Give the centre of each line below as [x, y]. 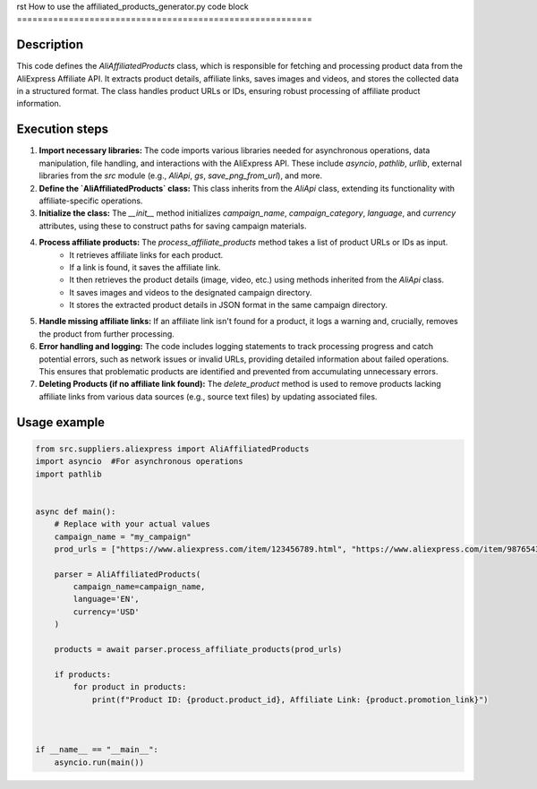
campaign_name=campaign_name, [139, 587]
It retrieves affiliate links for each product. [146, 254]
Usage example [61, 422]
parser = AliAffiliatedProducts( [128, 574]
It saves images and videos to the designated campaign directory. [191, 292]
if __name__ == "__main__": [97, 750]
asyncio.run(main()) [99, 762]
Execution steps [63, 129]
